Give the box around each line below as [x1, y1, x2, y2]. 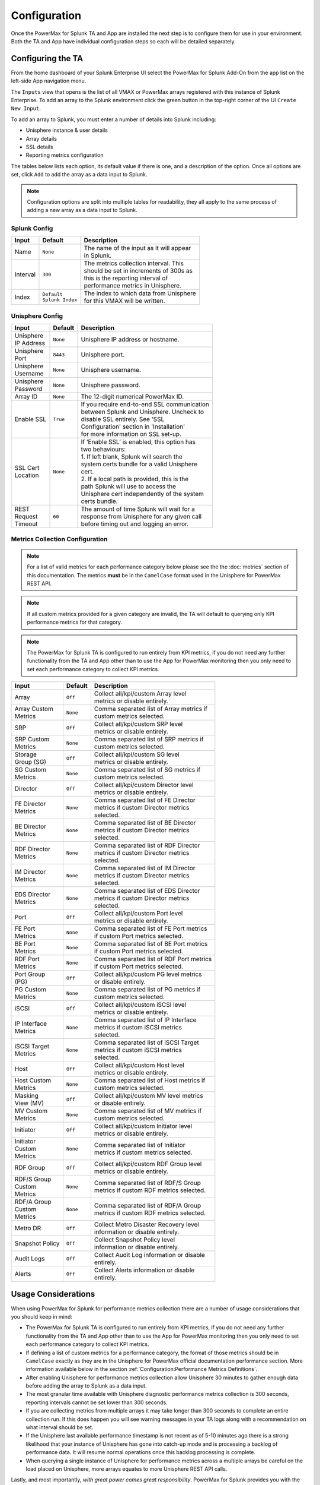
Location [14, 471, 39, 479]
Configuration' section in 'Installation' [81, 422, 185, 431]
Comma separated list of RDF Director [94, 841, 200, 849]
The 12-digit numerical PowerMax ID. [81, 393, 184, 401]
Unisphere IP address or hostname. [81, 336, 180, 344]
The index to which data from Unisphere [84, 289, 197, 298]
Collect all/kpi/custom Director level [94, 781, 194, 789]
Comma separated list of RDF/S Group [94, 1179, 201, 1187]
